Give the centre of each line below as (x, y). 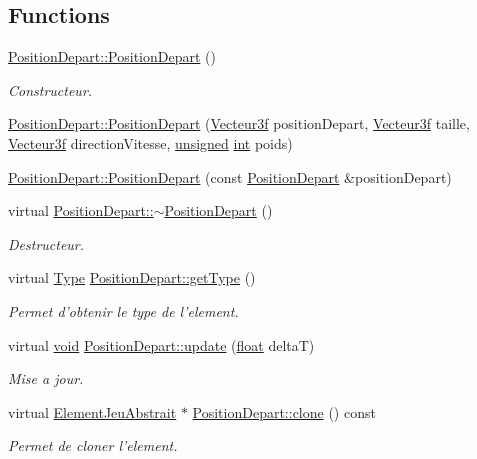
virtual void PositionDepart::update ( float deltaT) (161, 344)
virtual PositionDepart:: (81, 210)
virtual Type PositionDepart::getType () (132, 277)
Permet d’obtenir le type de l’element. (123, 310)
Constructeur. (50, 89)
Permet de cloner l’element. (93, 445)
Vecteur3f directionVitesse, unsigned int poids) (150, 142)
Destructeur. (46, 243)
